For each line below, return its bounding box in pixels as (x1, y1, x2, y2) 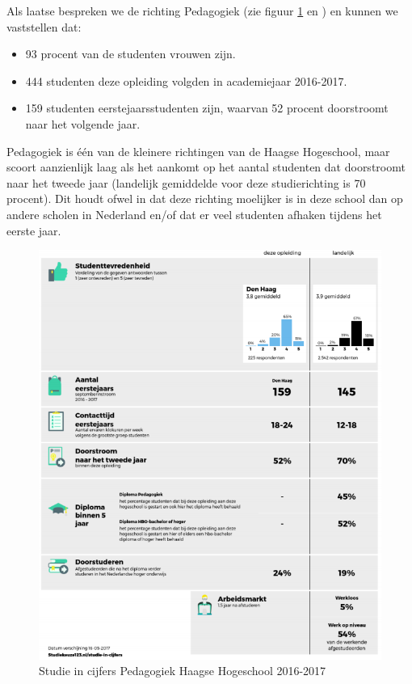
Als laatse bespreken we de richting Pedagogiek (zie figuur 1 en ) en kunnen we (6, 2, 398, 19)
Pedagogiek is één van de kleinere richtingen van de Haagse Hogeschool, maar (6, 142, 390, 159)
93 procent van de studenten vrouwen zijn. (25, 45, 236, 62)
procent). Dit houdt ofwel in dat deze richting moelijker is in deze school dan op (6, 190, 403, 207)
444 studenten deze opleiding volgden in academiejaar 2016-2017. (25, 72, 347, 89)
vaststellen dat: (6, 18, 82, 35)
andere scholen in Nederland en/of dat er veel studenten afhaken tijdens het (6, 205, 382, 222)
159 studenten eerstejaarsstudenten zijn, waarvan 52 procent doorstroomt (25, 99, 389, 116)
